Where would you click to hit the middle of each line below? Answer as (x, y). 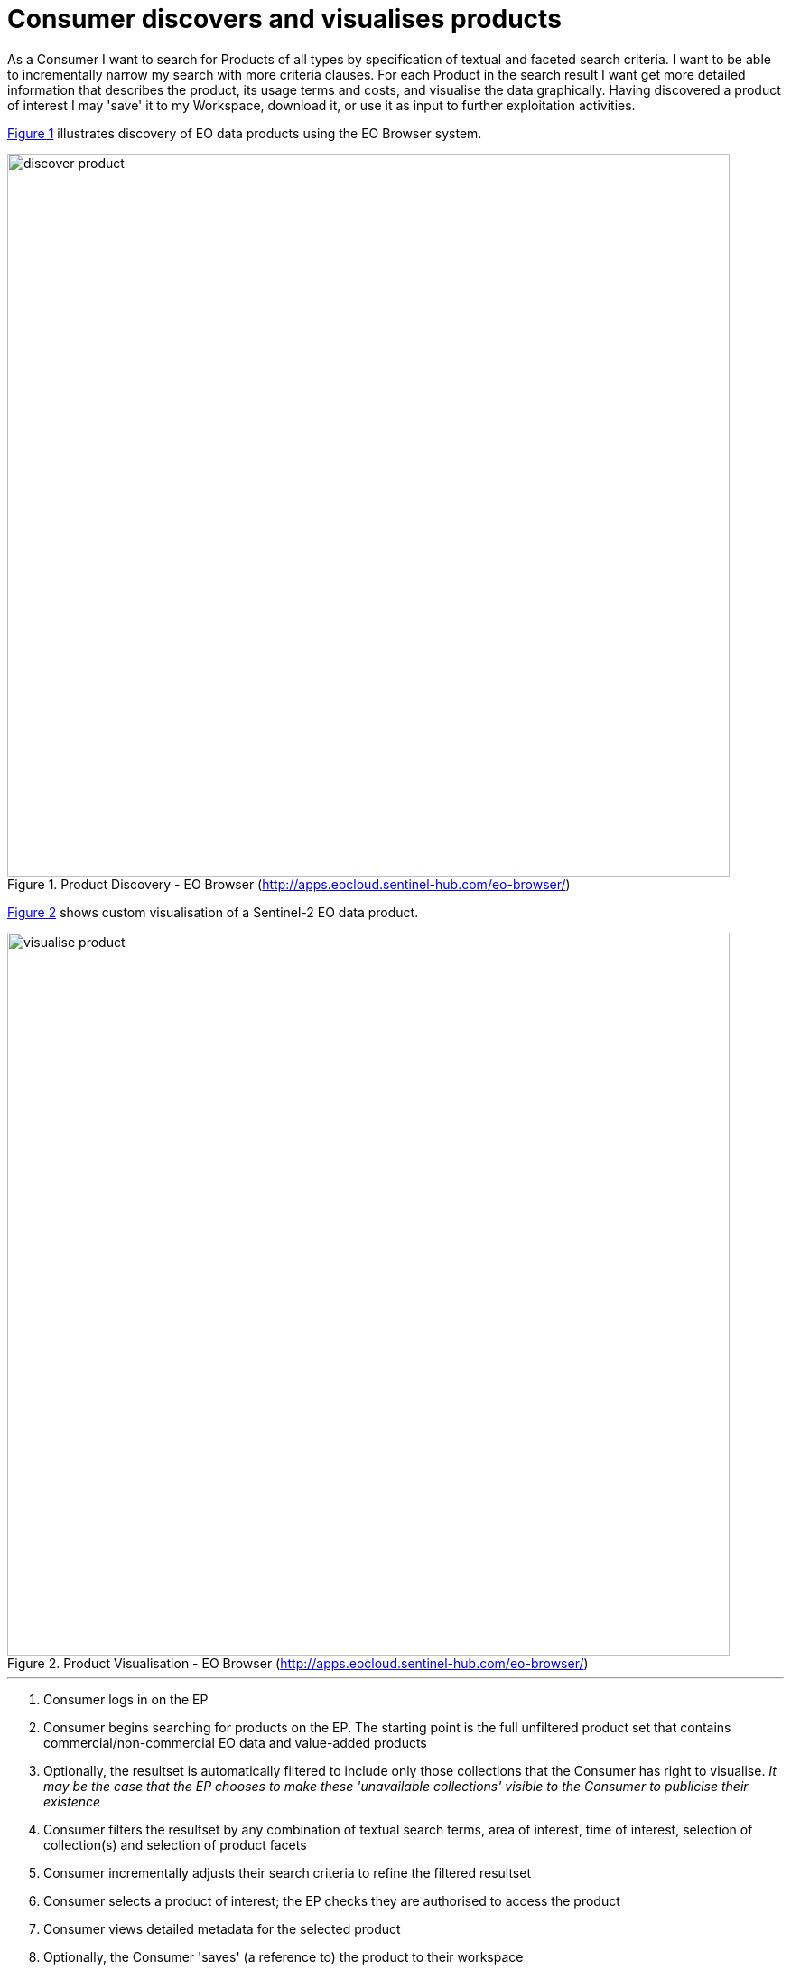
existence (72, 1801)
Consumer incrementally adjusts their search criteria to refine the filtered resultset (287, 1872)
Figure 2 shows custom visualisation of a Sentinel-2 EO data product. (213, 912)
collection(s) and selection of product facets (175, 1844)
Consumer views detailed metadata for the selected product (222, 1928)
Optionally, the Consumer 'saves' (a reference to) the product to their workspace (284, 1956)
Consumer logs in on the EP (126, 1699)
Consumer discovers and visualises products (284, 19)
